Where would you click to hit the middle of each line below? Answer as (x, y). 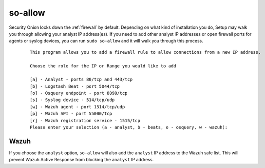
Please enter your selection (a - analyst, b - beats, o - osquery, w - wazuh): (129, 127)
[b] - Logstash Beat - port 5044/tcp (75, 86)
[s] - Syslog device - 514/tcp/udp (72, 100)
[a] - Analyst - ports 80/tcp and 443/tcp (81, 80)
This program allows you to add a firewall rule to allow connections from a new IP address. (145, 52)
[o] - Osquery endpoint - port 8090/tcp (79, 93)
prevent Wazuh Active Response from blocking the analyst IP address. (81, 160)
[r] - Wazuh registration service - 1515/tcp (85, 120)
